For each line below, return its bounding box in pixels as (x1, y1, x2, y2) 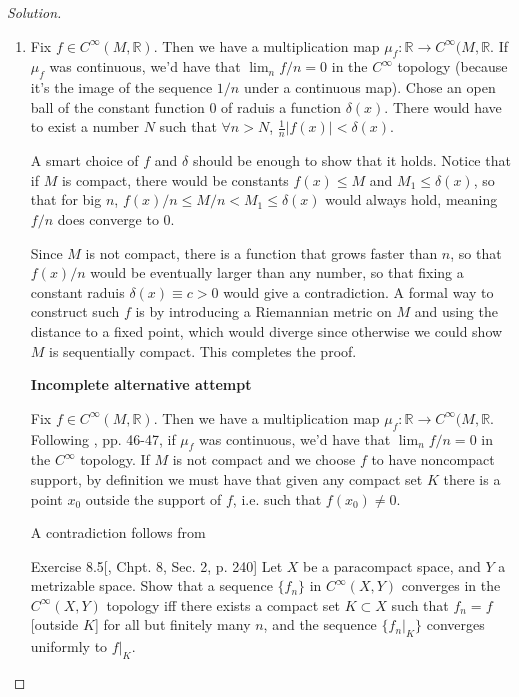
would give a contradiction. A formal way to (223, 281, 494, 302)
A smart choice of (30, 150, 139, 171)
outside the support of (85, 488, 222, 509)
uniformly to (30, 636, 108, 657)
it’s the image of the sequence (30, 77, 213, 98)
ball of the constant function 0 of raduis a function (30, 96, 341, 117)
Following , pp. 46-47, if (30, 428, 176, 449)
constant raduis (30, 281, 125, 302)
